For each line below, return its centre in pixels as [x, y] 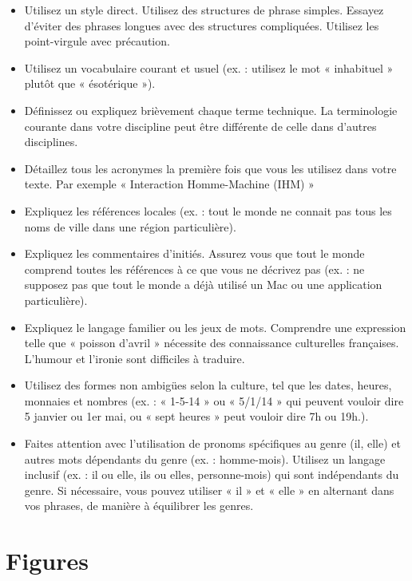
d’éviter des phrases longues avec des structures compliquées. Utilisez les [202, 25]
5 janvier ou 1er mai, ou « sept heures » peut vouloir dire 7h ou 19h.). [196, 416]
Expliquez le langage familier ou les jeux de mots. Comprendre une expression [215, 327]
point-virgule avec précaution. [97, 41]
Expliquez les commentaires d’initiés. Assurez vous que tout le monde [194, 253]
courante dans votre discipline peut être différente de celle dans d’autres [200, 126]
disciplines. [51, 142]
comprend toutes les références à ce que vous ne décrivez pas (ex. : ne [194, 269]
